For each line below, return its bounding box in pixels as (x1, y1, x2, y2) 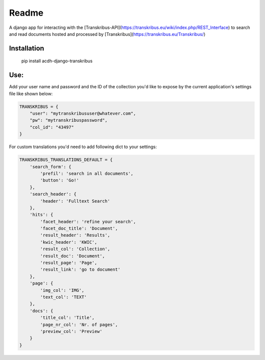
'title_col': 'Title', (40, 315, 95, 321)
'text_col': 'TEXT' (40, 294, 87, 300)
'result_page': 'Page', (40, 260, 98, 266)
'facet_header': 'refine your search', (40, 219, 136, 224)
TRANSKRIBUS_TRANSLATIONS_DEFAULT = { (19, 157, 113, 163)
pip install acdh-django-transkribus (21, 58, 93, 64)
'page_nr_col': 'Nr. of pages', (40, 322, 118, 327)
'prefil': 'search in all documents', (40, 171, 133, 176)
